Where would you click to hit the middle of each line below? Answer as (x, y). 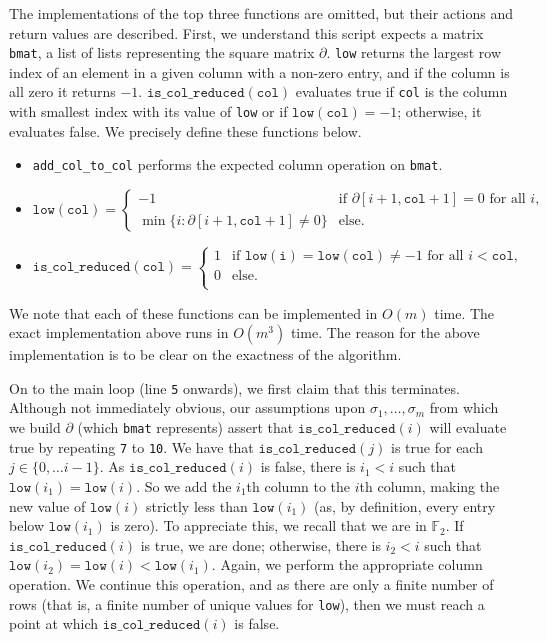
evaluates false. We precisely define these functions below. (185, 130)
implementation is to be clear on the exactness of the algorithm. (205, 354)
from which (464, 407)
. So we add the (184, 485)
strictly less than (196, 505)
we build (35, 427)
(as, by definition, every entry (405, 505)
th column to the (298, 485)
